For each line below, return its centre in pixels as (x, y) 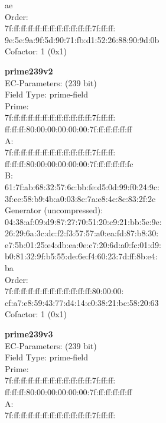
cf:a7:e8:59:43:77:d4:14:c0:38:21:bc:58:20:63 (82, 302)
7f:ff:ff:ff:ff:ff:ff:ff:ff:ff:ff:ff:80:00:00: (64, 291)
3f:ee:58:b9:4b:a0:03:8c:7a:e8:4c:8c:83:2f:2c (80, 198)
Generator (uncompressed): (54, 210)
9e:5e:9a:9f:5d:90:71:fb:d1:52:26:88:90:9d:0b (82, 39)
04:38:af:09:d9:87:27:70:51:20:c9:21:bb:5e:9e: (83, 221)
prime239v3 (29, 334)
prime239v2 (29, 71)
